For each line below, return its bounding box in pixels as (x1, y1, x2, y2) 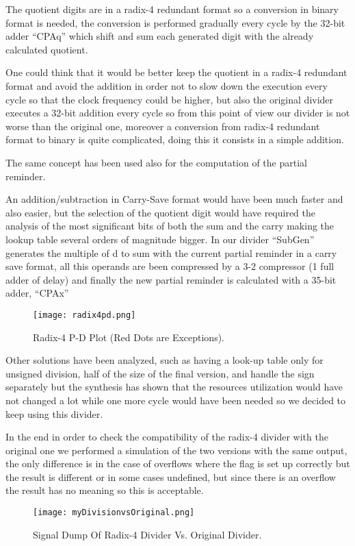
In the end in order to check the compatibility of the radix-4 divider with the (5, 430, 328, 444)
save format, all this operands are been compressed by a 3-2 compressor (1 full (5, 259, 334, 273)
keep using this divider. (5, 406, 103, 421)
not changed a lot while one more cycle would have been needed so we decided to (5, 393, 346, 407)
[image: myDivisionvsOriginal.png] (33, 508, 195, 518)
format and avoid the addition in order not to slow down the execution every (5, 78, 328, 92)
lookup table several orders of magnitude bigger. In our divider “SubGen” (5, 232, 315, 246)
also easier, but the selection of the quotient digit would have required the (5, 205, 316, 219)
